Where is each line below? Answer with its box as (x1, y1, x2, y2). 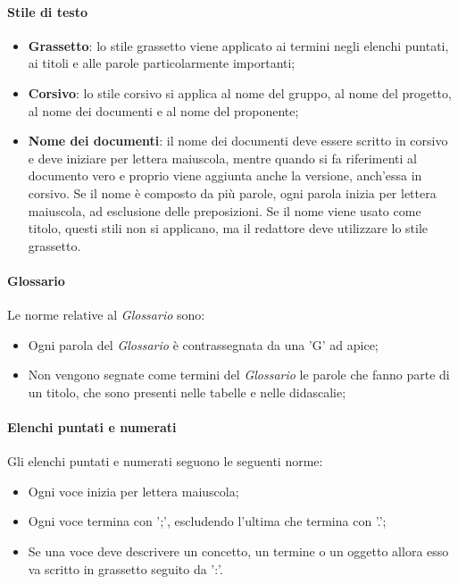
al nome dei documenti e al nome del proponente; (28, 101, 299, 120)
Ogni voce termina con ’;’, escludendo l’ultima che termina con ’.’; (28, 512, 387, 530)
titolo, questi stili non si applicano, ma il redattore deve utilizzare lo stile (28, 219, 429, 238)
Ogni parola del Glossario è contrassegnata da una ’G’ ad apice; (28, 335, 379, 354)
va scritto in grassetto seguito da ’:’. (28, 559, 223, 578)
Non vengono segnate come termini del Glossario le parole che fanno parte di (28, 365, 450, 384)
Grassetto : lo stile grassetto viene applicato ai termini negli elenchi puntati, (28, 36, 449, 54)
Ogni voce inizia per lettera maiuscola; (28, 481, 239, 500)
